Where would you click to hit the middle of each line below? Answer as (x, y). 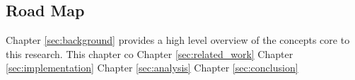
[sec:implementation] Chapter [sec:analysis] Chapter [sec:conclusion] (152, 68)
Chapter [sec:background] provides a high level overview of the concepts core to (178, 40)
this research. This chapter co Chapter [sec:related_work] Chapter (150, 53)
